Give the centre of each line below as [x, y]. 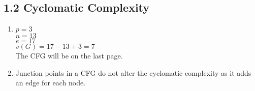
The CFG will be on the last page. [69, 56]
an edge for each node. [51, 83]
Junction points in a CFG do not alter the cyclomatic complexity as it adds [133, 72]
